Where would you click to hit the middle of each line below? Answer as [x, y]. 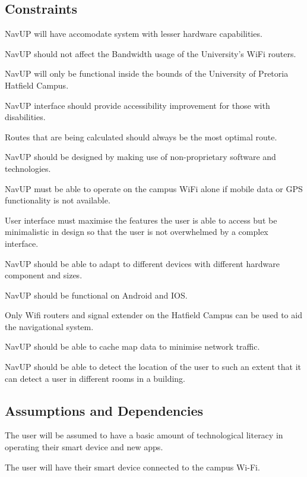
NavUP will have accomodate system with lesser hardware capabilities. [134, 34]
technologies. [28, 168]
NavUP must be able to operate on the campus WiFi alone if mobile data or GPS [154, 188]
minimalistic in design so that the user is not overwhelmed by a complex [137, 232]
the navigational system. [49, 326]
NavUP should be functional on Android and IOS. [96, 295]
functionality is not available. [58, 200]
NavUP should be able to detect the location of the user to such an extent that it [153, 367]
